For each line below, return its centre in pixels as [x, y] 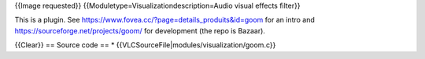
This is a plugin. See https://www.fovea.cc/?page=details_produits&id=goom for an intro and [164, 20]
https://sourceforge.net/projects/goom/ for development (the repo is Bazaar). [140, 30]
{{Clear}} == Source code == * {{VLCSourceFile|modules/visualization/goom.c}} [145, 45]
